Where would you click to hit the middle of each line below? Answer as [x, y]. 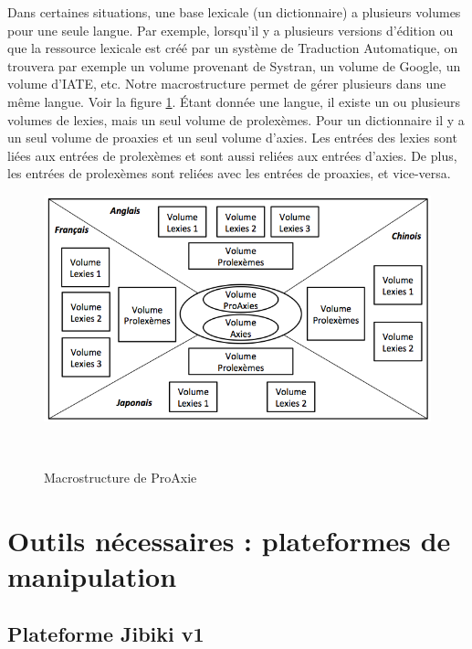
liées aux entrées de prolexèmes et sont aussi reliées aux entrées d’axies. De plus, [232, 155]
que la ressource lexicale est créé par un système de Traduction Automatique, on [233, 48]
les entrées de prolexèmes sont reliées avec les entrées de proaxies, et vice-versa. [229, 173]
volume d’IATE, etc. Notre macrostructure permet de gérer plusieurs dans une [227, 84]
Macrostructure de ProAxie [121, 477]
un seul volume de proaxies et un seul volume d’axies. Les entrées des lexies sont [232, 138]
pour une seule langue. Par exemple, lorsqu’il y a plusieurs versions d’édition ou [231, 30]
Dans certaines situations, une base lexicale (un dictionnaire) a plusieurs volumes [234, 12]
